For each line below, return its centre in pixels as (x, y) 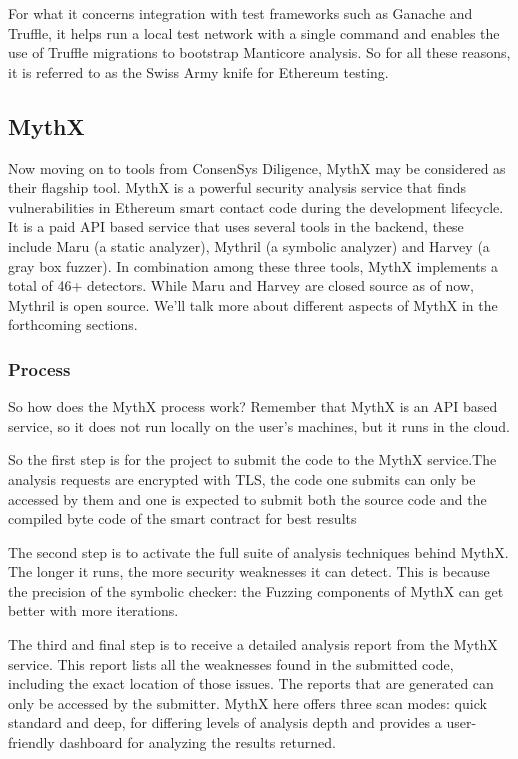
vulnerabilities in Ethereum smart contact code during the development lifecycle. (256, 206)
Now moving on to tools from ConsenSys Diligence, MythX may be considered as (257, 167)
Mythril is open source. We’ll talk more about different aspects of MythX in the (253, 304)
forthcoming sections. (73, 324)
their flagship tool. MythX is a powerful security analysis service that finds (237, 187)
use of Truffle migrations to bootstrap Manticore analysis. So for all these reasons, (259, 52)
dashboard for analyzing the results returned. (197, 742)
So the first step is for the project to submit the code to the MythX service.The (252, 459)
